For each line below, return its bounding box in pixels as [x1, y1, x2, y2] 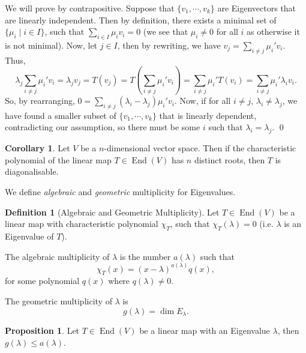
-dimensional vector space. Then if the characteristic [104, 142, 296, 154]
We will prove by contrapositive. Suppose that [5, 2, 175, 14]
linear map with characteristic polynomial [5, 217, 158, 230]
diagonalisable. [5, 165, 59, 178]
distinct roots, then [194, 153, 265, 166]
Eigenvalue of [5, 230, 54, 243]
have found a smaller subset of [5, 109, 116, 121]
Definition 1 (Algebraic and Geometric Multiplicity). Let [5, 205, 220, 218]
